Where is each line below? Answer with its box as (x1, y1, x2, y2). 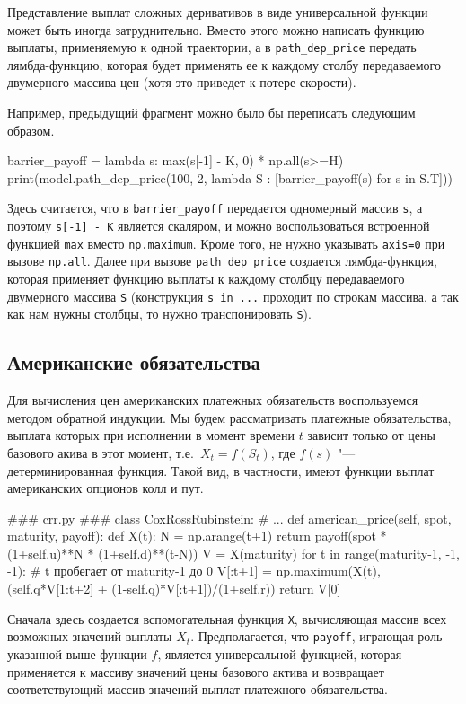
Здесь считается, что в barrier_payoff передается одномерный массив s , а (7, 198, 423, 217)
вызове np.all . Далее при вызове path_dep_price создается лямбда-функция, (7, 251, 437, 270)
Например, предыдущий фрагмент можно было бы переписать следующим (7, 103, 416, 122)
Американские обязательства (7, 348, 261, 376)
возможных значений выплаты (7, 627, 172, 646)
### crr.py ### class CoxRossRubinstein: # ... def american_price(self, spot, (7, 508, 452, 527)
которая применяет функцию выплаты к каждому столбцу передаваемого (7, 269, 405, 288)
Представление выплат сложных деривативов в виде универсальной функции (7, 3, 428, 21)
